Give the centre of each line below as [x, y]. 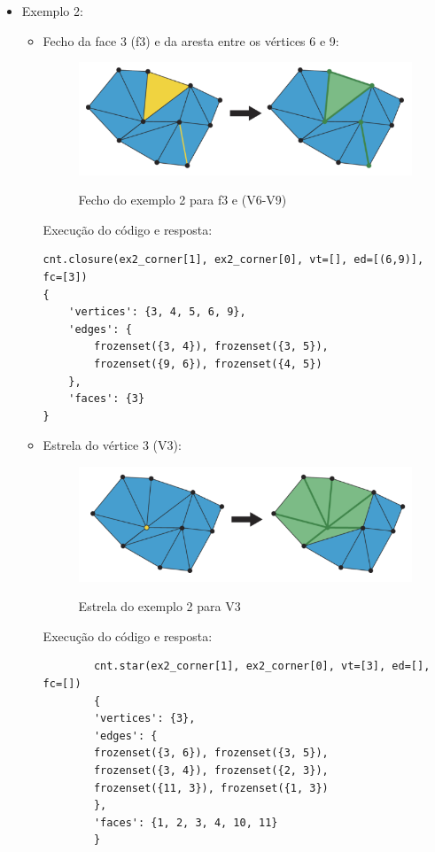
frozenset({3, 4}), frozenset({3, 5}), [211, 347]
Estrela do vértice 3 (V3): [112, 445]
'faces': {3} [107, 399]
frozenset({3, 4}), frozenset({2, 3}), [211, 770]
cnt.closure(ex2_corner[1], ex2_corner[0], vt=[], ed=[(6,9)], [233, 260]
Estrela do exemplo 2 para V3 [159, 606]
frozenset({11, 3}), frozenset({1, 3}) [211, 788]
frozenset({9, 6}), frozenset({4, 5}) [208, 364]
